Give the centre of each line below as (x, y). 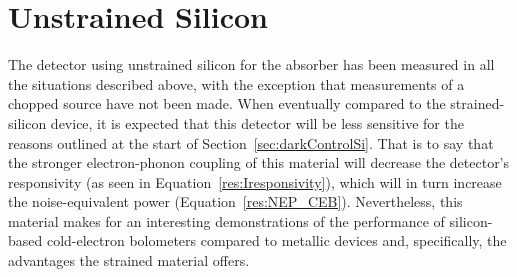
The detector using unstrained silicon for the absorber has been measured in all (251, 64)
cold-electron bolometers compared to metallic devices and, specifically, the (276, 240)
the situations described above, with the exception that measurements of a (236, 83)
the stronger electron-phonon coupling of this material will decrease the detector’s (259, 162)
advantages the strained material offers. (129, 260)
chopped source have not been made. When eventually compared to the (227, 103)
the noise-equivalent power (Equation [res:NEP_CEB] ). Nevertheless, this (235, 201)
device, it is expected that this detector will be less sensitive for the (257, 122)
